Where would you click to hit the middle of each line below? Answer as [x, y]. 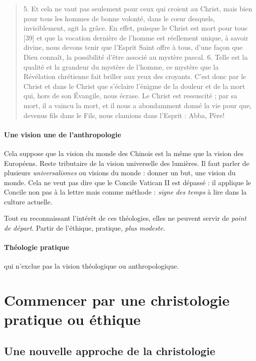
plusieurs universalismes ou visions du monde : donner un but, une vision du [120, 173]
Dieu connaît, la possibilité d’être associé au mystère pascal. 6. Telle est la [135, 57]
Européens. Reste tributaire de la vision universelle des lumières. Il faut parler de [127, 163]
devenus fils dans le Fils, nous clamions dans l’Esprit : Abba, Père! [124, 115]
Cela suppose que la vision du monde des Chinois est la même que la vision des [124, 153]
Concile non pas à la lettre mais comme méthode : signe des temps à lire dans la [126, 192]
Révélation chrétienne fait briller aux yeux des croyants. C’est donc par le [135, 76]
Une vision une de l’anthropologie [63, 134]
